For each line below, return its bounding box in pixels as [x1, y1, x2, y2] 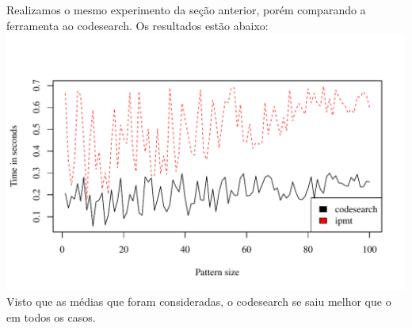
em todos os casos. [6, 308, 96, 325]
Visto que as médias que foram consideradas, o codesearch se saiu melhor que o [6, 293, 391, 310]
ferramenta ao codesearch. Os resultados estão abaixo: [6, 17, 269, 33]
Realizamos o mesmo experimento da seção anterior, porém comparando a [6, 2, 366, 18]
